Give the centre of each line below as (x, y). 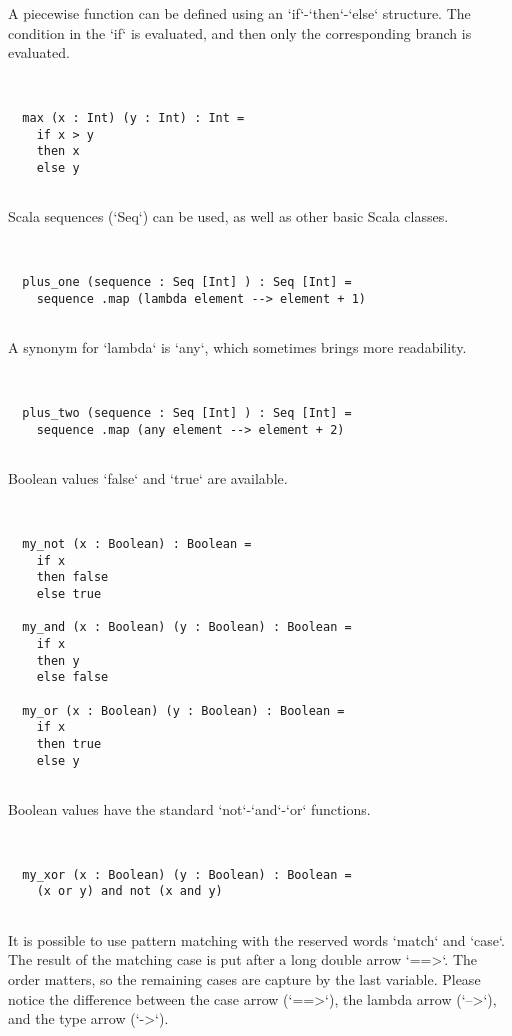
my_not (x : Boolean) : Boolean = (137, 544)
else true (69, 594)
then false (72, 577)
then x (58, 151)
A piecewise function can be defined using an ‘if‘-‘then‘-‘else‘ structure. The (239, 13)
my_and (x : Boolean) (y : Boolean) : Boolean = (187, 627)
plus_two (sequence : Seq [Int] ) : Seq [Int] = (187, 413)
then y (58, 660)
